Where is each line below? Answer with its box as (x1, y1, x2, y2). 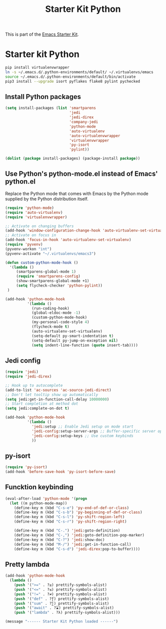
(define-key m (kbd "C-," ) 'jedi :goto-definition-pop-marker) (14, 532, 145, 537)
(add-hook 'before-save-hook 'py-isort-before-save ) (5, 469, 116, 475)
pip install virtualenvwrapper (5, 65, 70, 70)
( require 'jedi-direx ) (5, 374, 52, 379)
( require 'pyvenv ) (5, 242, 43, 247)
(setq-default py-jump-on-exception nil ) (31, 338, 119, 343)
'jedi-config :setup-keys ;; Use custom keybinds (31, 433, 134, 438)
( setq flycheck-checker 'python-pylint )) (16, 283, 103, 288)
